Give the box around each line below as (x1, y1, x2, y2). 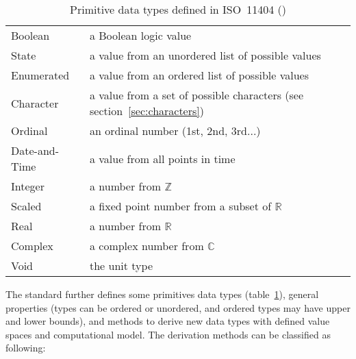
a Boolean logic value (89, 27, 192, 43)
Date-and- (11, 143, 60, 158)
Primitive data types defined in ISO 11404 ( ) (70, 1, 286, 17)
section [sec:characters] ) (89, 103, 204, 119)
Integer (11, 178, 44, 194)
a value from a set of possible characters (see (89, 87, 304, 103)
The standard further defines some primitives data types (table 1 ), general (5, 287, 319, 301)
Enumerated (11, 67, 70, 83)
